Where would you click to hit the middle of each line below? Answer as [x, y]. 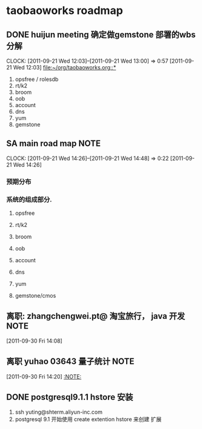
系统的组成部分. [29, 200]
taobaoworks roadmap [65, 11]
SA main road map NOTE [54, 144]
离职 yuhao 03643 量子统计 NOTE [70, 362]
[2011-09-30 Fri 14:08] [34, 341]
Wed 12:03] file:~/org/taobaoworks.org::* [65, 67]
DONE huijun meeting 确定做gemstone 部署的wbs [101, 34]
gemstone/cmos [35, 296]
